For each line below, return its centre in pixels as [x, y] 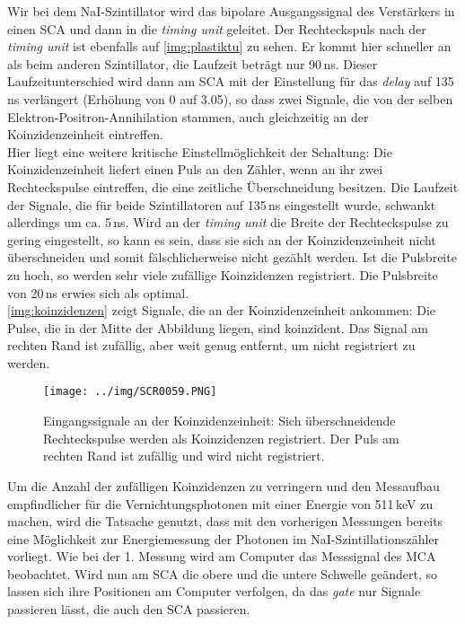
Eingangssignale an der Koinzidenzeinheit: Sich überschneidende [219, 421]
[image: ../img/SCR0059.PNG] [130, 392]
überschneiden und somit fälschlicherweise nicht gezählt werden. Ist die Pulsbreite [232, 257]
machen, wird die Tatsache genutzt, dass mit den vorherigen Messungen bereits [225, 521]
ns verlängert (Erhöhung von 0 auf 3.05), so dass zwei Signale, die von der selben [230, 98]
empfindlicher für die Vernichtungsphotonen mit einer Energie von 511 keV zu [220, 503]
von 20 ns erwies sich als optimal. [98, 292]
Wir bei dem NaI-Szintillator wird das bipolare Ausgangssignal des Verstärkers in [231, 11]
